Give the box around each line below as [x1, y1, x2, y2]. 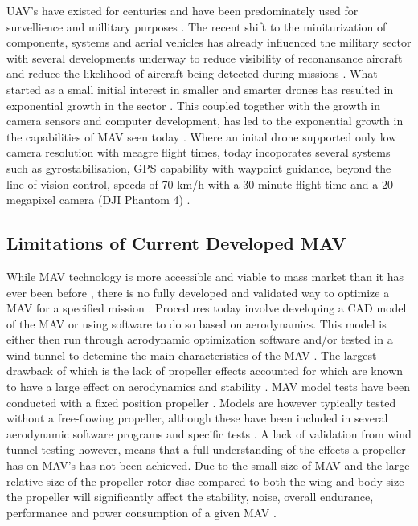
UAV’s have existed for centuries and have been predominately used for [6, 2, 359, 18]
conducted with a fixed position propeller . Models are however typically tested [6, 393, 396, 410]
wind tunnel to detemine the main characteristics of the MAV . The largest [6, 346, 377, 363]
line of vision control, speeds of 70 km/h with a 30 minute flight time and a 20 [6, 175, 393, 192]
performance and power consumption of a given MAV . [6, 504, 277, 520]
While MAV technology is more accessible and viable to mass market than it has [6, 267, 404, 284]
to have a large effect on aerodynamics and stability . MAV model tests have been [6, 378, 411, 395]
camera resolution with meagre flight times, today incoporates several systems [6, 144, 391, 161]
